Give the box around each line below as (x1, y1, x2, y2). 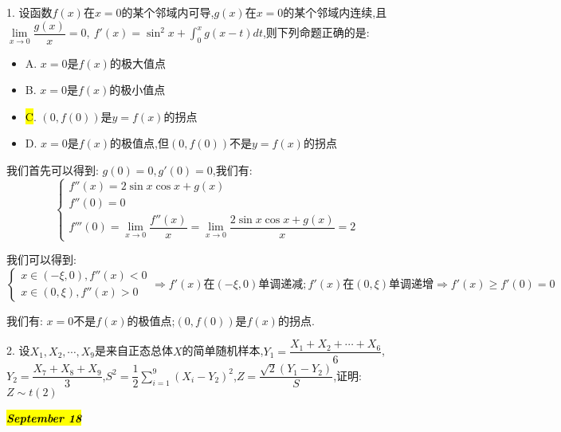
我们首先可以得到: (6, 162, 99, 179)
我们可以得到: (6, 251, 76, 268)
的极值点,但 (110, 135, 169, 151)
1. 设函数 (6, 4, 53, 20)
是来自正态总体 (94, 342, 173, 359)
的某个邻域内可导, (121, 4, 214, 20)
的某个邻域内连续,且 (283, 4, 387, 20)
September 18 (6, 410, 82, 426)
